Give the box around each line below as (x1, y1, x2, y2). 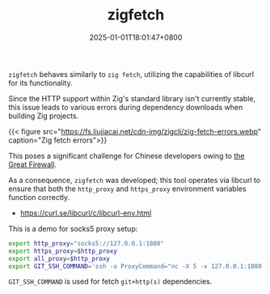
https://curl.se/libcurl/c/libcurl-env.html (19, 208, 152, 218)
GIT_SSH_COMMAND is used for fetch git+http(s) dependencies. (8, 277, 213, 287)
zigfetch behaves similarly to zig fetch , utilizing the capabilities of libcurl (8, 69, 255, 79)
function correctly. (8, 192, 70, 202)
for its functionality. (8, 78, 73, 87)
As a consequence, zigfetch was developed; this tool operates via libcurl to (8, 175, 261, 185)
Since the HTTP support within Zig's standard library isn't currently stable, (8, 93, 256, 103)
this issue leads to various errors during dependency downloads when (8, 102, 243, 112)
